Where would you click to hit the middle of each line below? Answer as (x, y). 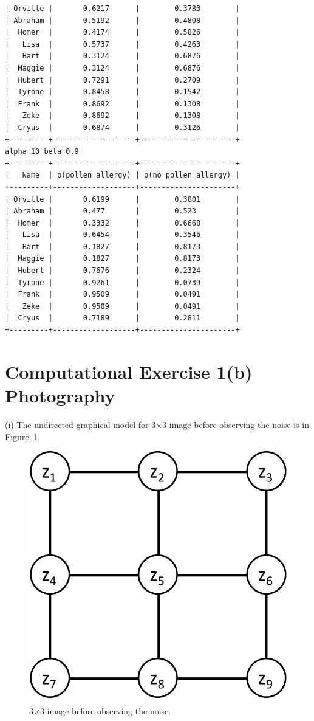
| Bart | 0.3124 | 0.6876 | (122, 56)
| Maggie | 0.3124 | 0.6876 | (122, 68)
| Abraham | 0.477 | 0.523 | (122, 211)
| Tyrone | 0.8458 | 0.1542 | (122, 92)
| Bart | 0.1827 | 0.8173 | (122, 247)
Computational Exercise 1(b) (129, 371)
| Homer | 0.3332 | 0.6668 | (122, 223)
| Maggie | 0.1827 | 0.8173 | (122, 259)
